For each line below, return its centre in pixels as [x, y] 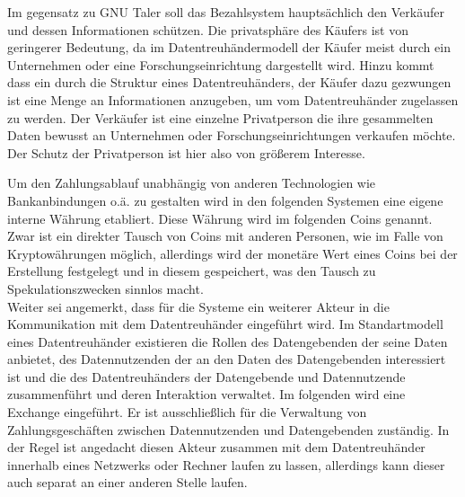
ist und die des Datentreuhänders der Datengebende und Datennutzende [206, 376]
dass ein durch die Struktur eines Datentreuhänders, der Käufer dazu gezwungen [229, 82]
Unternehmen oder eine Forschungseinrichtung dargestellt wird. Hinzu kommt [221, 64]
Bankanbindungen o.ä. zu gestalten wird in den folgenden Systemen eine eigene [225, 200]
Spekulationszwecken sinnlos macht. [105, 288]
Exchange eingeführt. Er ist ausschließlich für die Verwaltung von [187, 412]
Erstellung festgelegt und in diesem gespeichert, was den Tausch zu [192, 271]
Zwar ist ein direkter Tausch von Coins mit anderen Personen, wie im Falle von [225, 236]
